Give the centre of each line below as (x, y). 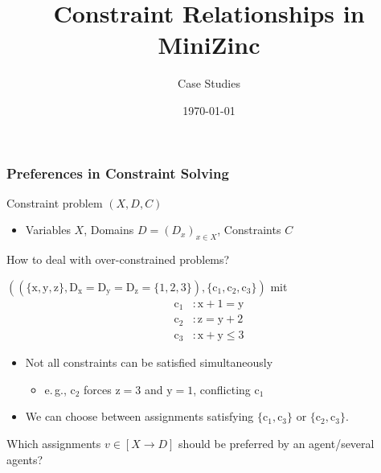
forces (98, 389)
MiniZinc (209, 45)
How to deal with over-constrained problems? (118, 259)
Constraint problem (55, 202)
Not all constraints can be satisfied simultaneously (149, 362)
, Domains (109, 230)
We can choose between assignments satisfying (139, 416)
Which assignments (54, 444)
